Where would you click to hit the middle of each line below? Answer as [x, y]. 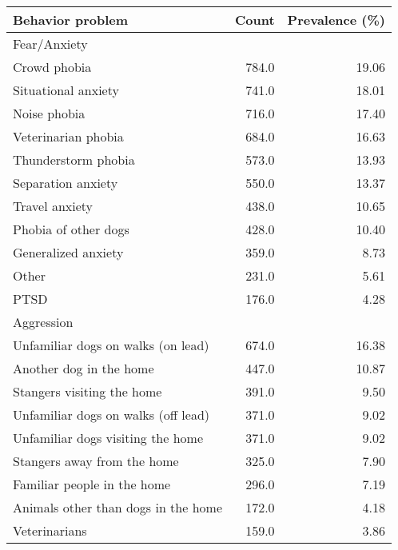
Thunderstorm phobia [74, 159]
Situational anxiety [66, 90]
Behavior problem [71, 20]
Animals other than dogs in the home [118, 507]
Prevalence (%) [336, 20]
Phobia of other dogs [71, 229]
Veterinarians [50, 530]
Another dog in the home [84, 368]
